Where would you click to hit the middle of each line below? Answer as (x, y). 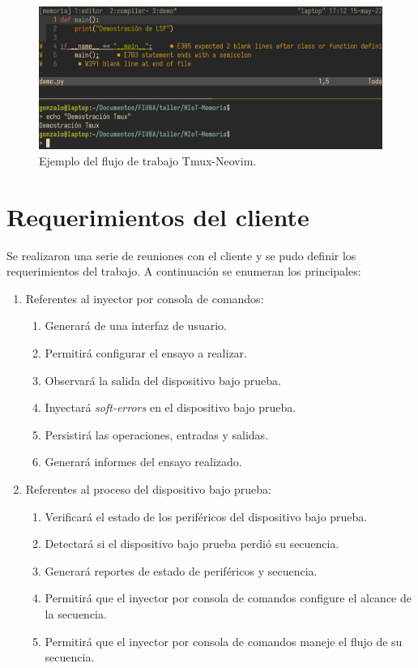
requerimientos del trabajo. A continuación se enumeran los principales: (184, 271)
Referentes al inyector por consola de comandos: (145, 298)
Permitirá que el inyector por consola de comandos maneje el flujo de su (224, 641)
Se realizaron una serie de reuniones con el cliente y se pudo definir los (181, 255)
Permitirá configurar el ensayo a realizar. (146, 353)
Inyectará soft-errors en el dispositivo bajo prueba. (171, 407)
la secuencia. (76, 614)
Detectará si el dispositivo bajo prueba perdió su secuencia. (192, 544)
